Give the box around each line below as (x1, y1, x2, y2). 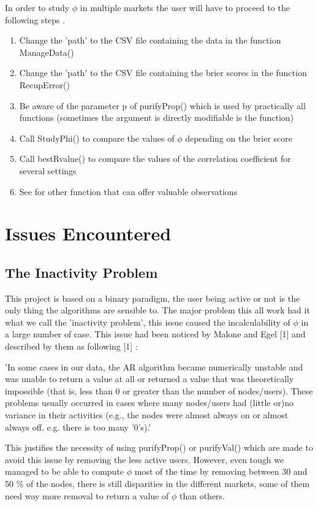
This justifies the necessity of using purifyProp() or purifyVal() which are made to (5, 441, 313, 454)
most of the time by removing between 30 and (134, 465, 308, 478)
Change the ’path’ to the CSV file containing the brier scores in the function (19, 66, 307, 79)
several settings (19, 164, 77, 177)
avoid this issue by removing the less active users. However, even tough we (5, 453, 284, 466)
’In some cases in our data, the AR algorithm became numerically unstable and (5, 360, 303, 373)
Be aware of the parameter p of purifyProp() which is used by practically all (19, 99, 306, 112)
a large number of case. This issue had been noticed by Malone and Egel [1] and (5, 328, 306, 340)
